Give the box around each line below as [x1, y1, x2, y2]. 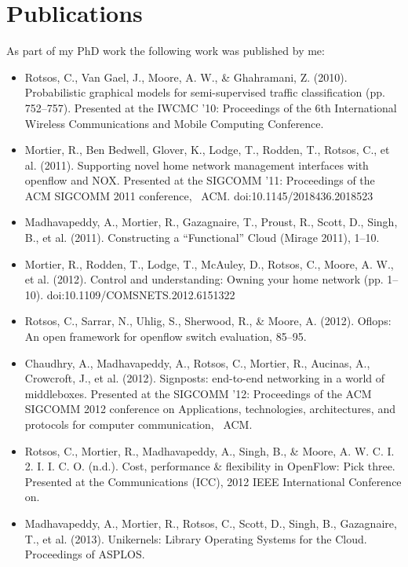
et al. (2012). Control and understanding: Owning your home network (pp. [24, 271, 384, 287]
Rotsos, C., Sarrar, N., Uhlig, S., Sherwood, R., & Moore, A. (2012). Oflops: [24, 313, 392, 329]
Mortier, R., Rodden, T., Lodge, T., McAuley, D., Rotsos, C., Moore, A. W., [24, 255, 394, 272]
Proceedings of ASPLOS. [24, 546, 145, 562]
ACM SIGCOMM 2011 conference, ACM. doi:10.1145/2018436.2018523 [24, 187, 373, 203]
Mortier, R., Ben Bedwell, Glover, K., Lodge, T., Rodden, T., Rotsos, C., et [24, 141, 390, 158]
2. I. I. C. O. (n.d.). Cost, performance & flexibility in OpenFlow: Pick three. [24, 458, 395, 474]
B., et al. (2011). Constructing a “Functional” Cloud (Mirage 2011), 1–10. [24, 229, 380, 246]
